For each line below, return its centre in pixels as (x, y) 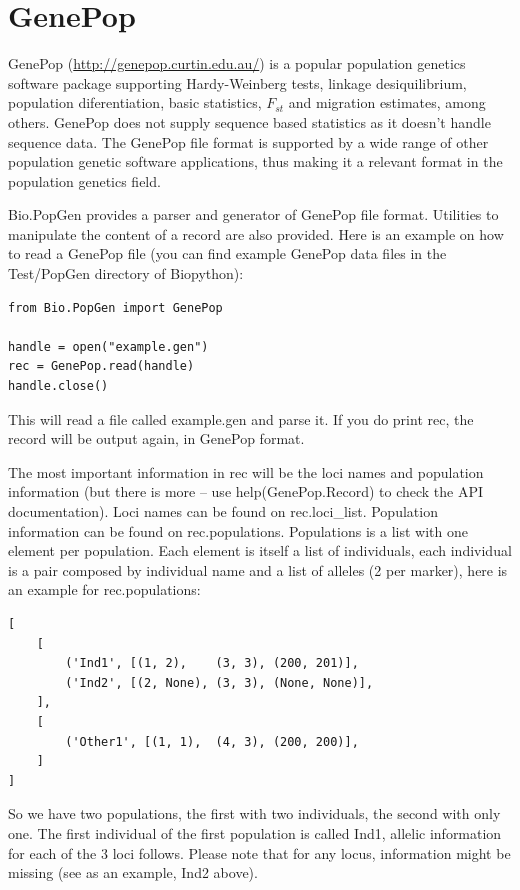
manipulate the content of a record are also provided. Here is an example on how (256, 233)
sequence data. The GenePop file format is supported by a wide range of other (248, 141)
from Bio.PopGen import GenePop (115, 307)
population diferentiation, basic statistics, (135, 102)
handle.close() (58, 386)
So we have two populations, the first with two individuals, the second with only (254, 813)
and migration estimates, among (387, 102)
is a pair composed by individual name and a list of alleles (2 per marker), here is (258, 569)
